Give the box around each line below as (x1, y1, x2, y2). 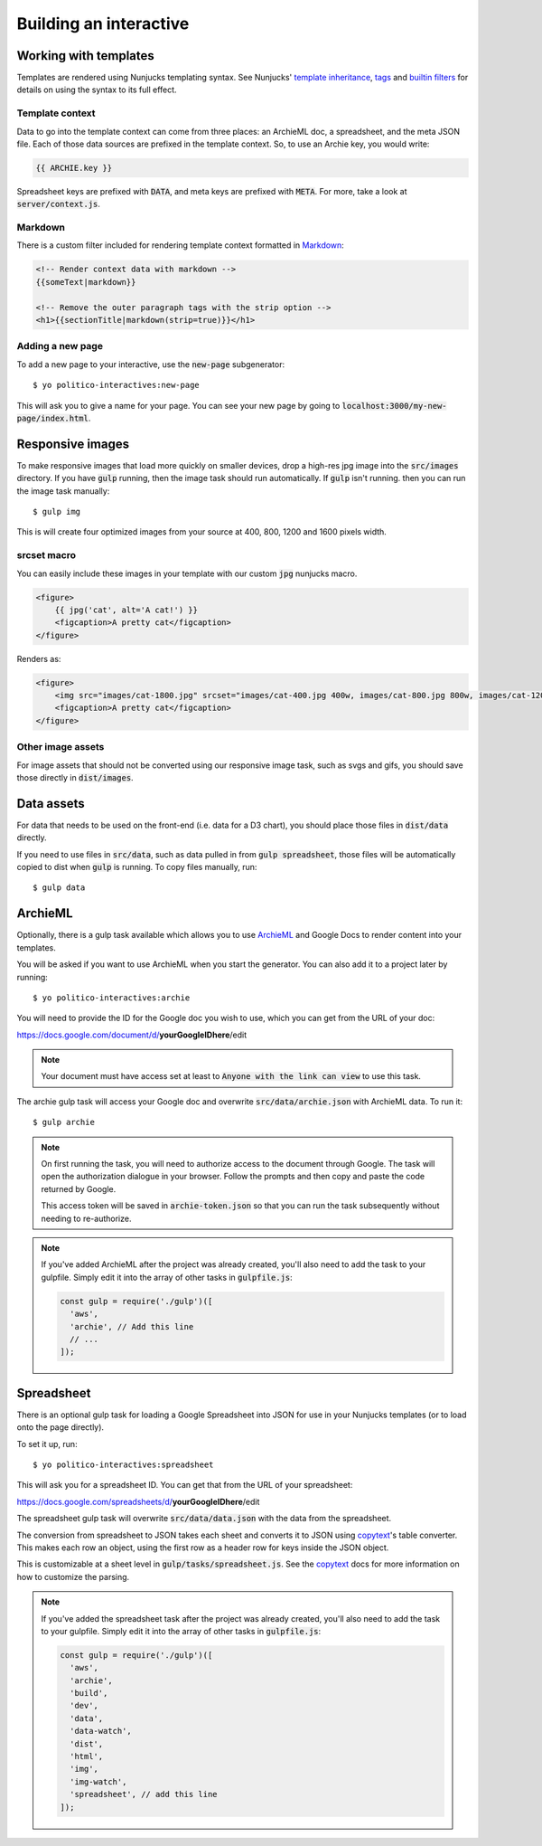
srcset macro (16, 549, 77, 562)
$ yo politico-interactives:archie (33, 992, 191, 1003)
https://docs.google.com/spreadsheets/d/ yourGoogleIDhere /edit (16, 1496, 260, 1507)
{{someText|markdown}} (35, 277, 136, 287)
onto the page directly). (16, 1422, 104, 1433)
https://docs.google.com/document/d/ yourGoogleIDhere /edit (16, 1029, 248, 1040)
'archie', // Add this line (69, 1321, 194, 1331)
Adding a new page (16, 340, 104, 353)
